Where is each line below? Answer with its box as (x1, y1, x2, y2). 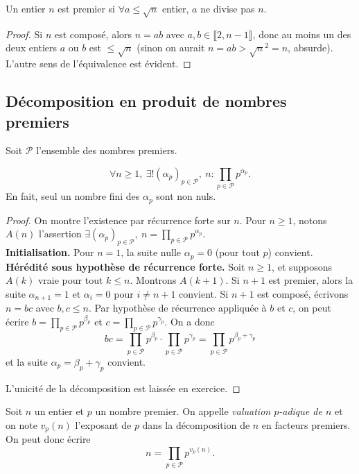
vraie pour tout (37, 273, 103, 287)
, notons (292, 212, 327, 227)
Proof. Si (6, 26, 43, 41)
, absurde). (288, 40, 333, 55)
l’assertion (39, 226, 82, 241)
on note (6, 417, 37, 432)
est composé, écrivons (257, 286, 349, 301)
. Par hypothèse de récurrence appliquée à (88, 301, 267, 315)
